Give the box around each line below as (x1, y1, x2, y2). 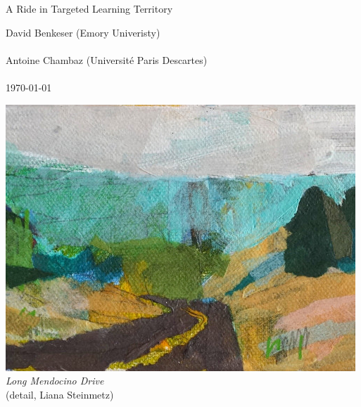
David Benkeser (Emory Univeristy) (6, 25, 160, 39)
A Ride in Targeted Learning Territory (6, 1, 173, 15)
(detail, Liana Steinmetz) (6, 387, 114, 401)
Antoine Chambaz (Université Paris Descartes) (6, 52, 208, 67)
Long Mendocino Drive (6, 373, 104, 388)
